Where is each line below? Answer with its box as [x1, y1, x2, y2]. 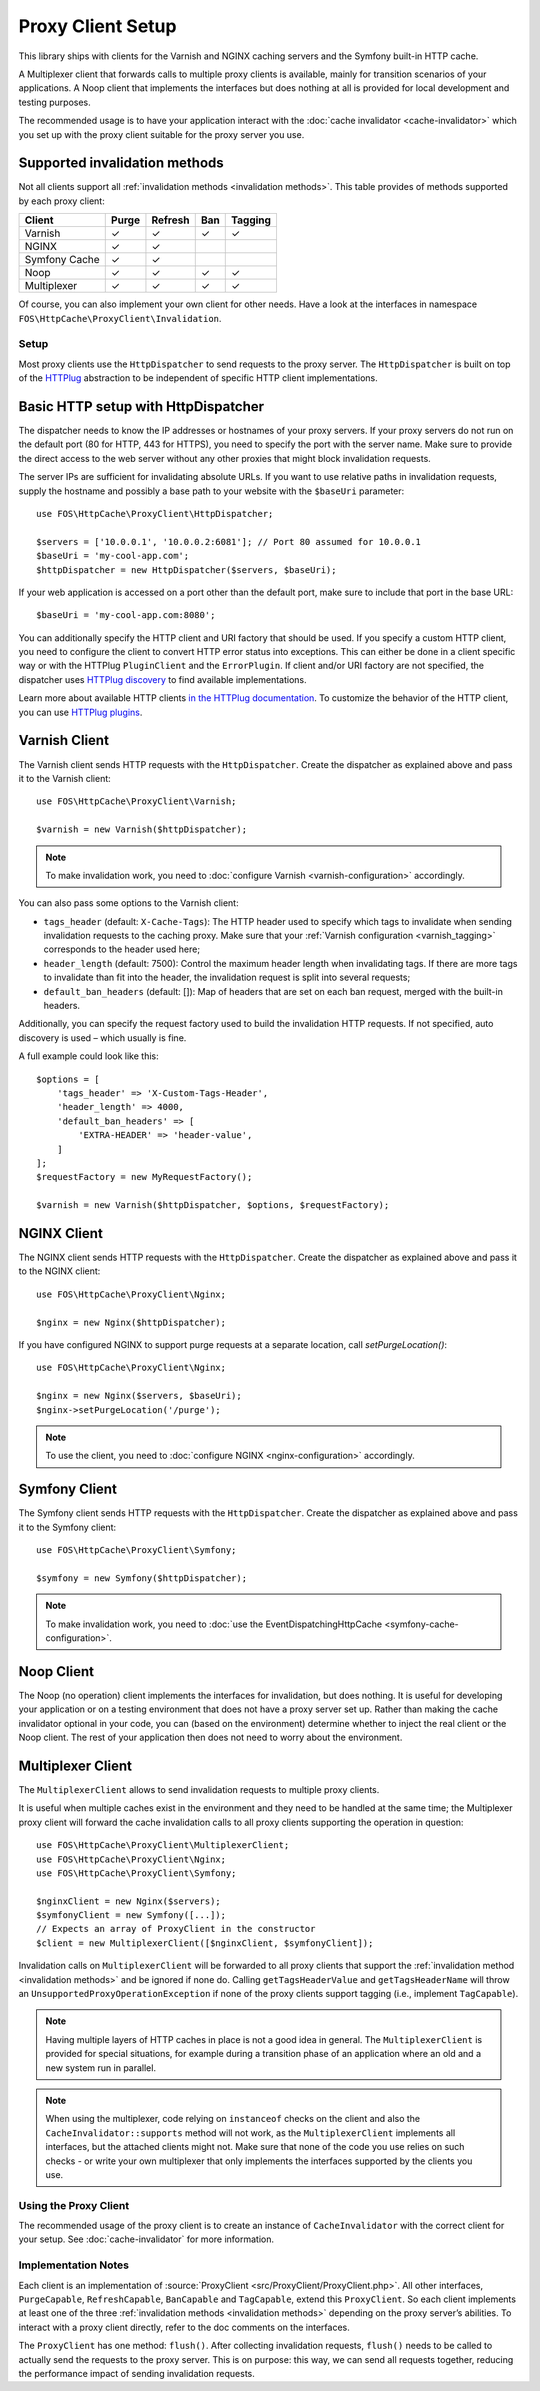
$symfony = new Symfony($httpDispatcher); [36, 1572, 248, 1584]
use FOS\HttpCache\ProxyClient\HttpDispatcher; [36, 508, 274, 519]
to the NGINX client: [18, 1265, 101, 1277]
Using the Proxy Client [18, 2198, 130, 2212]
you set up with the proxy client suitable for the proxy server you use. [18, 128, 305, 140]
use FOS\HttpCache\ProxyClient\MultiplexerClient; [36, 1840, 290, 1851]
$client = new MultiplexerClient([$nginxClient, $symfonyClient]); [36, 1937, 374, 1949]
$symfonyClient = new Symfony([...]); [36, 1910, 227, 1921]
